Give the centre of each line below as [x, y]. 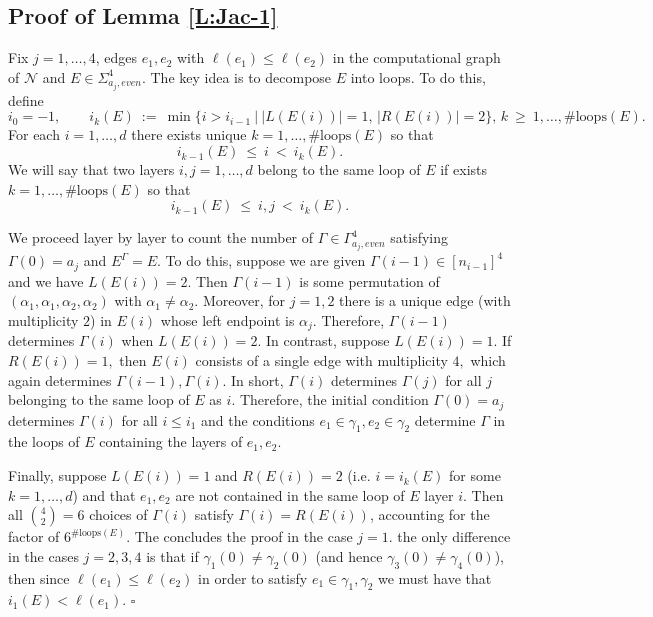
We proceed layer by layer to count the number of [161, 237]
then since [39, 577]
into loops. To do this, [418, 76]
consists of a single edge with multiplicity [321, 360]
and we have [46, 280]
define [26, 99]
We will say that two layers [91, 169]
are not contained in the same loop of [290, 494]
